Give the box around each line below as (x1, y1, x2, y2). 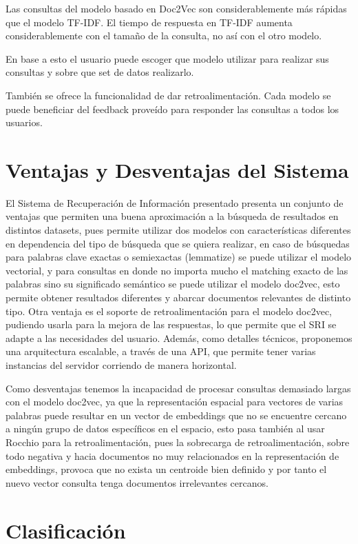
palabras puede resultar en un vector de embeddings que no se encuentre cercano (6, 407, 347, 422)
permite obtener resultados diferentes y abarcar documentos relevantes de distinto (6, 290, 351, 305)
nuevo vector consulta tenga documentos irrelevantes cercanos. (6, 475, 268, 490)
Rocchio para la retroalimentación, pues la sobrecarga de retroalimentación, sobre (6, 434, 350, 449)
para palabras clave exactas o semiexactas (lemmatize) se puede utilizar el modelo (6, 250, 352, 264)
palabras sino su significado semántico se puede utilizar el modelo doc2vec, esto (6, 276, 340, 291)
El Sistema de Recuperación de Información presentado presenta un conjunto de (6, 195, 344, 210)
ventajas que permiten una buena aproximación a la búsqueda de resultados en (6, 209, 339, 223)
